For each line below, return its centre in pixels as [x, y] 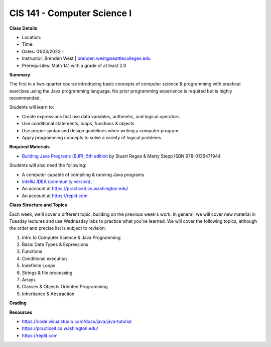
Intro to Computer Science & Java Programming [71, 237]
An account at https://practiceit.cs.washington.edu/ [75, 189]
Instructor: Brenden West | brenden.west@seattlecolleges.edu [86, 58]
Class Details [23, 28]
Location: [31, 37]
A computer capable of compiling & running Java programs [83, 175]
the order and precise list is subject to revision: [58, 228]
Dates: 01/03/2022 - [43, 51]
